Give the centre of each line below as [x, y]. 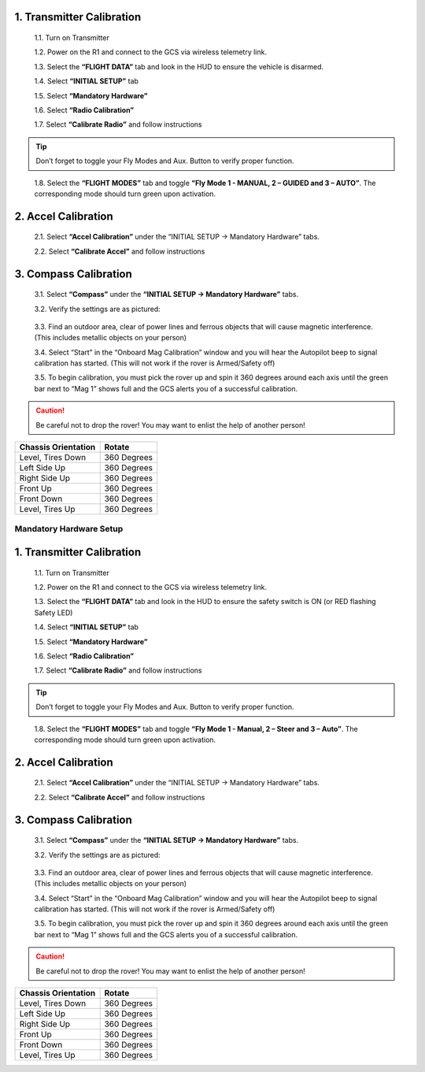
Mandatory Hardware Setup [69, 529]
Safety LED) [54, 612]
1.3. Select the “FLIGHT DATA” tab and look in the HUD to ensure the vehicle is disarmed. [179, 66]
